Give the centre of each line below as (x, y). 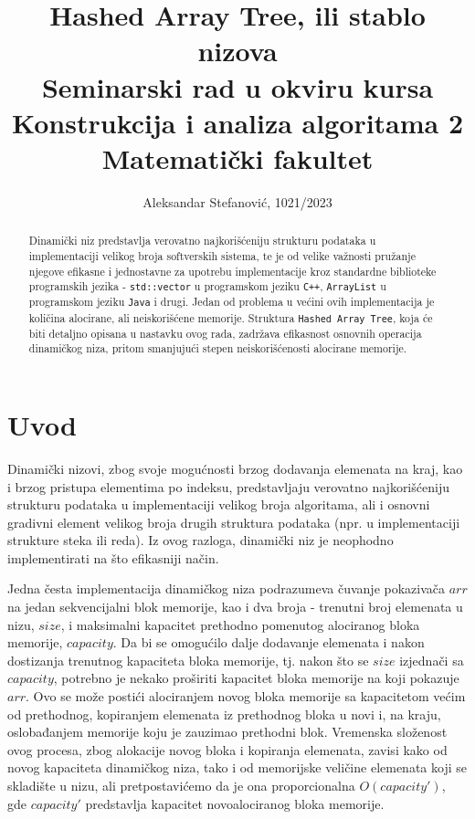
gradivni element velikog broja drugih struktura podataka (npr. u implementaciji (234, 522)
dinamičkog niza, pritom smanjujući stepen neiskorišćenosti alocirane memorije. (218, 348)
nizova (237, 51)
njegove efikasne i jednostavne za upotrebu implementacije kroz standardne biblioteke (232, 271)
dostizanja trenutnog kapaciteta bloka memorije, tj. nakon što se (188, 660)
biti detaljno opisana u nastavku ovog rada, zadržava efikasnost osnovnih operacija (225, 333)
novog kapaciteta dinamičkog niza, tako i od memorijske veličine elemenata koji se (237, 767)
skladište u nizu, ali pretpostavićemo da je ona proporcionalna (181, 785)
